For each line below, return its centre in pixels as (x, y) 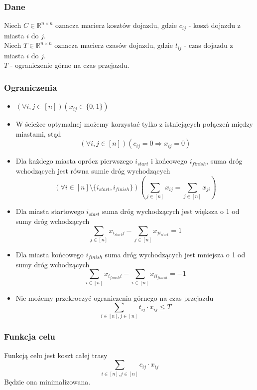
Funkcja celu (30, 336)
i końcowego (169, 161)
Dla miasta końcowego (50, 254)
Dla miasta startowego (50, 211)
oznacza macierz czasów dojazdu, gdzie (114, 45)
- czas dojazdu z (208, 45)
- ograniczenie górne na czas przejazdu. (70, 65)
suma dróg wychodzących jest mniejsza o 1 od (175, 254)
